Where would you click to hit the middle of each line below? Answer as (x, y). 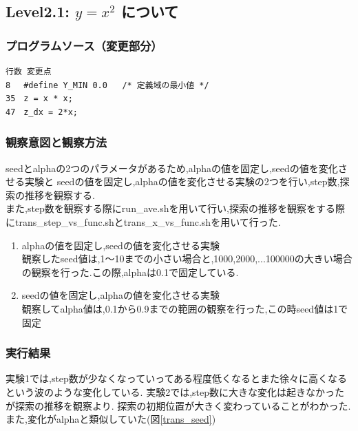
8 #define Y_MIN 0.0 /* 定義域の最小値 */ (107, 85)
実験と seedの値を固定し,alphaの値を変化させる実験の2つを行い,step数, (182, 181)
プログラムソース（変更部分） (84, 45)
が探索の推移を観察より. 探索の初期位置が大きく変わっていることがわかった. (178, 405)
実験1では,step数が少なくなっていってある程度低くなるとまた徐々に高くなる (177, 378)
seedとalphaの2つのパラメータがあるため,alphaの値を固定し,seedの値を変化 (172, 168)
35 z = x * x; (39, 99)
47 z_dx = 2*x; (42, 112)
